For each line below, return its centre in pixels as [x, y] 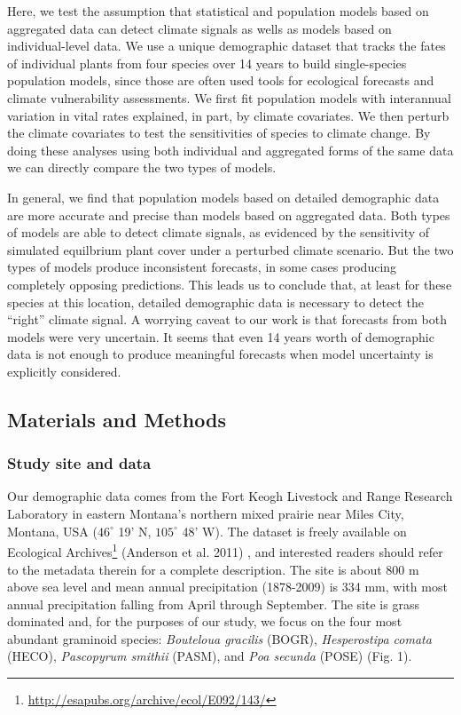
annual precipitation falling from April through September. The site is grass [213, 604]
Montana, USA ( [52, 531]
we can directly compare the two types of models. [142, 167]
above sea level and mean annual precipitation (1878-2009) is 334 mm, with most [227, 587]
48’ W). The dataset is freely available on [294, 531]
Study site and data [79, 463]
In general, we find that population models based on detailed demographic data [223, 197]
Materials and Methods [117, 419]
